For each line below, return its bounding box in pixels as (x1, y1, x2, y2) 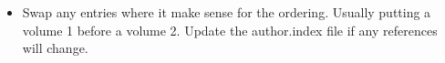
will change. (22, 38, 88, 58)
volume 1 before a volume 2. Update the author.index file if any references (22, 20, 438, 39)
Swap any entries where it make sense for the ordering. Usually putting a (22, 3, 431, 21)
